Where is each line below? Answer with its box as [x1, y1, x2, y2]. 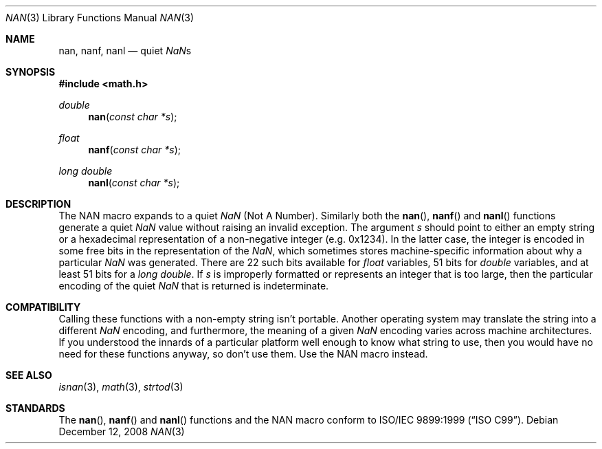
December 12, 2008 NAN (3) [58, 426, 185, 437]
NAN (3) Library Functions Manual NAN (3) [5, 12, 194, 23]
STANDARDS [5, 402, 65, 414]
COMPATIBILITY [5, 301, 81, 313]
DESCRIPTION [5, 198, 71, 210]
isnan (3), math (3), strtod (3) [58, 381, 183, 393]
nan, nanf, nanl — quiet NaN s [58, 45, 192, 56]
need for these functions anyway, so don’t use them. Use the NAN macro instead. [58, 348, 428, 360]
